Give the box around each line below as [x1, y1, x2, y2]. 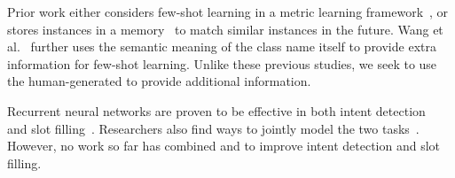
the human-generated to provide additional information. [7, 72, 311, 90]
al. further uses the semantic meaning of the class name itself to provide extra [7, 37, 436, 56]
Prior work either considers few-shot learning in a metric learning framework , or [7, 3, 449, 20]
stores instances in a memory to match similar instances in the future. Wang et [7, 19, 443, 38]
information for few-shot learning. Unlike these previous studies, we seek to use [7, 54, 437, 73]
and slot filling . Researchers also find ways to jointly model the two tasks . [7, 119, 420, 137]
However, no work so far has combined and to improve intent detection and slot [7, 136, 441, 155]
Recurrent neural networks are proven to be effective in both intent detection [7, 101, 426, 120]
